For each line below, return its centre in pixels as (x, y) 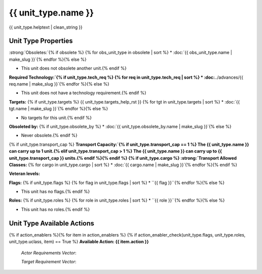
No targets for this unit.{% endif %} (57, 118)
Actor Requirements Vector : (49, 253)
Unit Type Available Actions (52, 223)
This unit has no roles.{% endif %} (55, 209)
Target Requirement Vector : (49, 261)
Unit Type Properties (41, 41)
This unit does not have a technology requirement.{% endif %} (84, 93)
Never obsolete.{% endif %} (49, 136)
